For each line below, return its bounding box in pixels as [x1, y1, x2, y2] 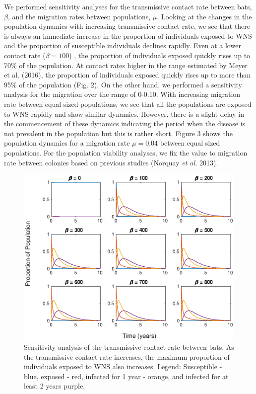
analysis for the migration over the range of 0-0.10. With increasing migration [4, 89, 241, 99]
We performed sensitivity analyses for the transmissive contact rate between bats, [4, 1, 252, 11]
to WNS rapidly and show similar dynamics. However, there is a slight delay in [4, 108, 244, 119]
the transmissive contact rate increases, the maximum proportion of [24, 351, 230, 362]
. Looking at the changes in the [157, 11, 252, 21]
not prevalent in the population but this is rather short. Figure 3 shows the [4, 128, 233, 138]
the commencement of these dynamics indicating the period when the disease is [4, 118, 246, 129]
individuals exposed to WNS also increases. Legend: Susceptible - [24, 361, 222, 372]
